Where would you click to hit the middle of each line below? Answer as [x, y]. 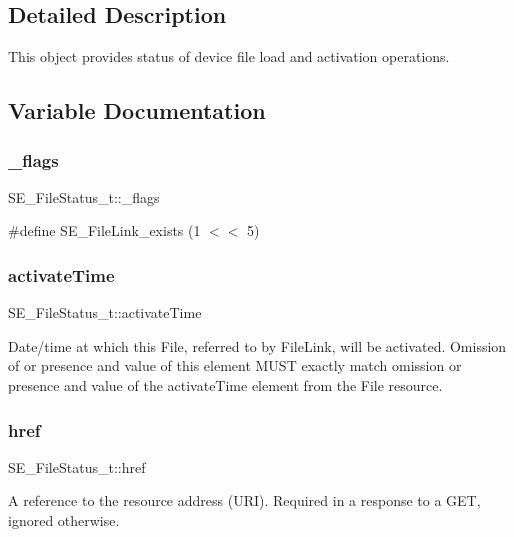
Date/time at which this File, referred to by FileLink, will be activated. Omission [257, 345]
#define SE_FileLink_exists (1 [104, 230]
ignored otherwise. [64, 519]
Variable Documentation [137, 110]
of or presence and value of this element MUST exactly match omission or [235, 365]
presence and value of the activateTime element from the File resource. [225, 384]
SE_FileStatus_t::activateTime [105, 312]
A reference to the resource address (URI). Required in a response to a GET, [244, 500]
